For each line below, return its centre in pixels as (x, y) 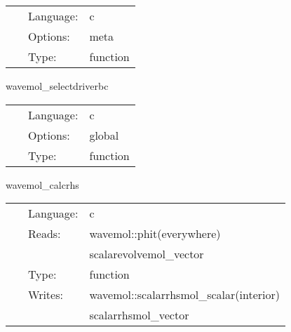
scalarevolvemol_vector (147, 254)
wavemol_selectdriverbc (57, 86)
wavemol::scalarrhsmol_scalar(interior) (184, 295)
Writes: (46, 295)
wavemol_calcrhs (42, 184)
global (104, 135)
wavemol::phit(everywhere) (155, 234)
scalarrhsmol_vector (139, 315)
